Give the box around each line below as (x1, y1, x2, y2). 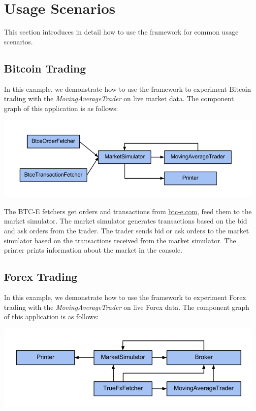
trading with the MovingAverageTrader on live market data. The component (4, 93, 234, 104)
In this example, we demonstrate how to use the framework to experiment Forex (4, 292, 246, 302)
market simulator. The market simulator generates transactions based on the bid (4, 216, 247, 226)
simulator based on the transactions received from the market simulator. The (4, 235, 236, 245)
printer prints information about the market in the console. (4, 245, 183, 255)
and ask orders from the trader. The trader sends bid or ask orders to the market (4, 225, 249, 235)
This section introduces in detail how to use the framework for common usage (4, 27, 239, 37)
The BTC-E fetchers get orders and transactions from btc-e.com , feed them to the (4, 206, 252, 216)
